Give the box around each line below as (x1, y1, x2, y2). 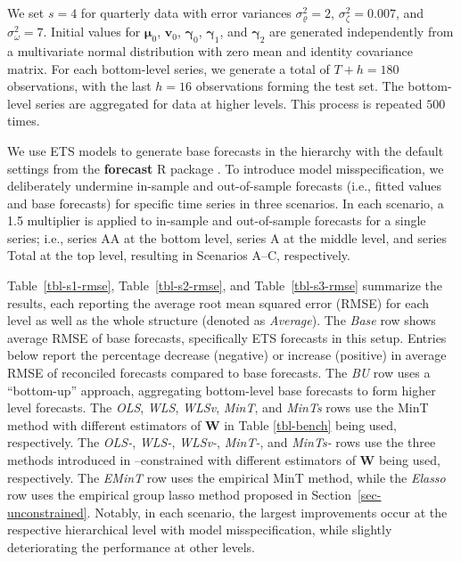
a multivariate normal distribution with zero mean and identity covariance (7, 41, 413, 60)
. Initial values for (43, 22, 141, 41)
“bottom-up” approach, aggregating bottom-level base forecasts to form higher (7, 380, 436, 399)
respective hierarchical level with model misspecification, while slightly (7, 520, 392, 539)
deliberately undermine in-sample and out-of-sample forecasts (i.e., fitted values (7, 176, 442, 195)
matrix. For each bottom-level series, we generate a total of (7, 59, 330, 77)
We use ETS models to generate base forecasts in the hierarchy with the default (7, 141, 444, 159)
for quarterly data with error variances (80, 4, 292, 21)
